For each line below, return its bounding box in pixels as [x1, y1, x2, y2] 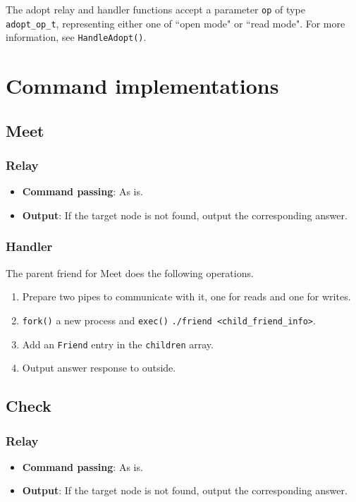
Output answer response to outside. [22, 360, 176, 375]
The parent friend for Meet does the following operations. [6, 265, 254, 280]
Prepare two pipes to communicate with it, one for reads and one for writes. [22, 289, 351, 304]
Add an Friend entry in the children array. [22, 336, 214, 351]
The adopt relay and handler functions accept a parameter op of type [6, 2, 305, 16]
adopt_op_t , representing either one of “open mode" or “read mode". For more [6, 16, 345, 30]
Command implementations [6, 71, 279, 100]
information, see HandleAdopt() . [6, 30, 147, 44]
